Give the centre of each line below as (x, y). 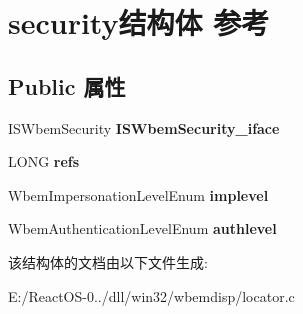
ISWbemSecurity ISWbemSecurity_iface (144, 127)
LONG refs (44, 161)
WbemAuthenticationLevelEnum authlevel (142, 228)
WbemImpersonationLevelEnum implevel (138, 194)
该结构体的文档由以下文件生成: (108, 261)
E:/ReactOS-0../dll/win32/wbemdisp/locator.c (151, 295)
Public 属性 (67, 85)
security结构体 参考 (139, 22)
